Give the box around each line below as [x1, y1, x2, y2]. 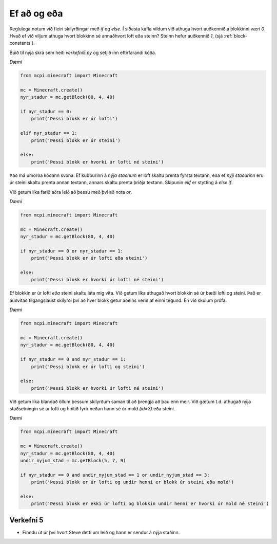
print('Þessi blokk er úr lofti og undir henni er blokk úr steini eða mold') [31, 479, 234, 485]
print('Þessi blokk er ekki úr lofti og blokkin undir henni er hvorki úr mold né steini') [31, 501, 269, 506]
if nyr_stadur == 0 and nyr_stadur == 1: [20, 356, 126, 362]
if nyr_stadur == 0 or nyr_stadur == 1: [20, 248, 123, 254]
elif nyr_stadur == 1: [20, 130, 77, 136]
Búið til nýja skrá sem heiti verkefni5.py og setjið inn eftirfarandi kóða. [9, 49, 156, 56]
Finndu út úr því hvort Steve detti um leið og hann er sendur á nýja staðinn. [22, 529, 180, 535]
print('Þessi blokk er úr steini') [31, 137, 121, 143]
